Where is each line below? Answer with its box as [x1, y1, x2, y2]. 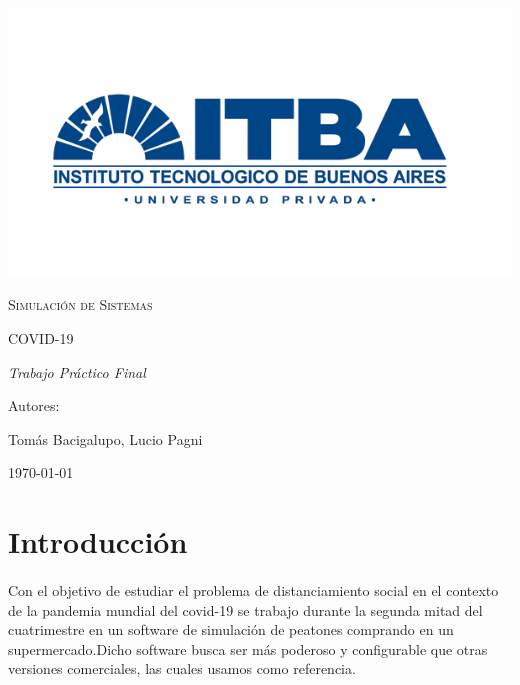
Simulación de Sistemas [8, 294, 153, 315]
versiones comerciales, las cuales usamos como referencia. [8, 658, 356, 679]
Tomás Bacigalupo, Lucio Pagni [8, 428, 203, 449]
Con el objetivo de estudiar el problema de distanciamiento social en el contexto [8, 579, 499, 600]
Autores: [8, 395, 60, 416]
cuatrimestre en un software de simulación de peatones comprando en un [8, 619, 454, 640]
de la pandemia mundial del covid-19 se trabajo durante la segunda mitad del [8, 599, 483, 620]
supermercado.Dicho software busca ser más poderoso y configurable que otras [8, 638, 488, 659]
